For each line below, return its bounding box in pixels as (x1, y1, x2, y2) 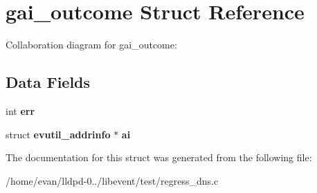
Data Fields (6, 71, 91, 93)
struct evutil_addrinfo (6, 127, 111, 141)
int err (6, 103, 35, 118)
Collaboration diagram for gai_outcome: (6, 37, 177, 52)
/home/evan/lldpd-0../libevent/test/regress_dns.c (6, 173, 219, 187)
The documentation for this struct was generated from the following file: (6, 150, 312, 165)
